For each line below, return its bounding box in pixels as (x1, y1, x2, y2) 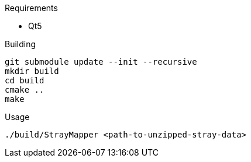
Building (5, 39, 36, 49)
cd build (5, 76, 44, 85)
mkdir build (5, 66, 59, 76)
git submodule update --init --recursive (5, 57, 197, 66)
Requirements (5, 3, 58, 13)
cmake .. (5, 85, 44, 94)
